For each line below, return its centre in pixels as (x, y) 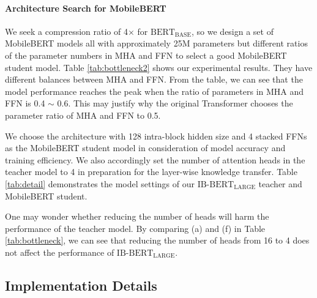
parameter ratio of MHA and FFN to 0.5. (83, 115)
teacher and (280, 183)
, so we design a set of (233, 31)
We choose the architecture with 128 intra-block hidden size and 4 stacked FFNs (156, 136)
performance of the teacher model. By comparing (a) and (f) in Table (135, 228)
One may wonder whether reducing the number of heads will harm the (137, 216)
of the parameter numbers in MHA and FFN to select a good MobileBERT (146, 55)
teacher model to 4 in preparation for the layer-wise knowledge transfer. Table (151, 172)
